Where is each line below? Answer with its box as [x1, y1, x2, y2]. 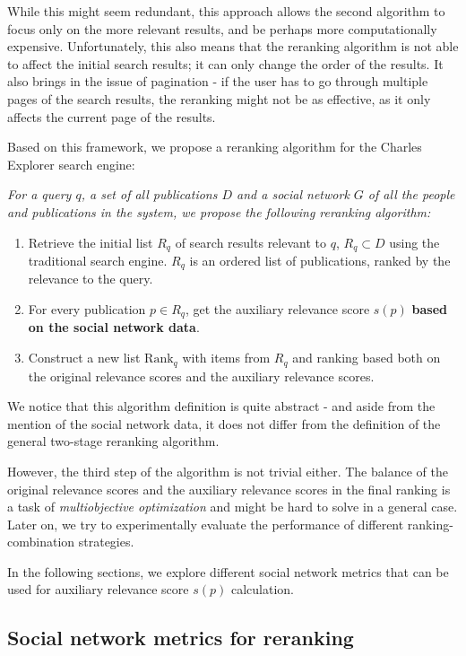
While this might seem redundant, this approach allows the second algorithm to [7, 2, 445, 20]
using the [389, 232, 440, 251]
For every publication [28, 300, 146, 319]
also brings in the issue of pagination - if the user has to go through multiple [7, 72, 428, 91]
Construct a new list [28, 348, 141, 367]
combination [7, 532, 75, 551]
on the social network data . [28, 318, 200, 337]
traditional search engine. [28, 250, 168, 269]
